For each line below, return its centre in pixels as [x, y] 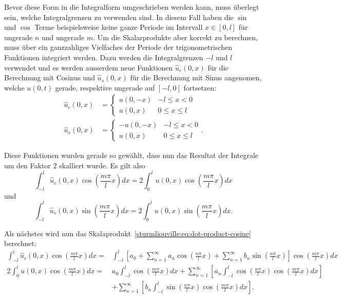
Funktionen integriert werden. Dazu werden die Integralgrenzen [104, 57]
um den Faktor [27, 165]
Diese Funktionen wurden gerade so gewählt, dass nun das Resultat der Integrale [131, 155]
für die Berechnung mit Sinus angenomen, [196, 77]
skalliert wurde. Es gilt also [102, 165]
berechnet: [21, 243]
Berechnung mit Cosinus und [50, 77]
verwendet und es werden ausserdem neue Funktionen [89, 67]
